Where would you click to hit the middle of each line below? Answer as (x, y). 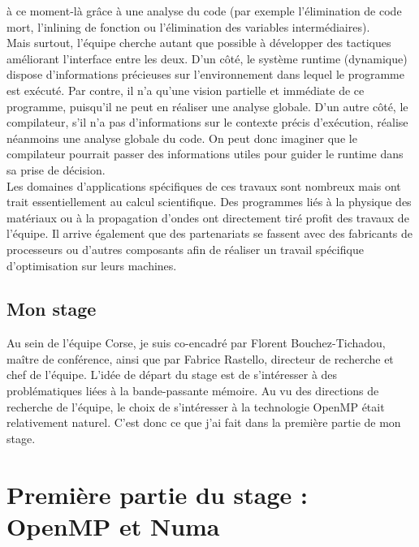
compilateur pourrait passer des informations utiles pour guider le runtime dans (205, 154)
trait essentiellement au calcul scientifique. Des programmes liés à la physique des (209, 202)
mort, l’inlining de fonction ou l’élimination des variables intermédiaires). (188, 26)
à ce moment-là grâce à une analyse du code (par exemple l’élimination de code (204, 11)
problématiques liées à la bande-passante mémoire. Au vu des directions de (193, 391)
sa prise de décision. (56, 169)
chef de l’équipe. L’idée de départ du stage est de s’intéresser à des (172, 375)
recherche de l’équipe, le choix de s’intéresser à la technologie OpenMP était (196, 406)
